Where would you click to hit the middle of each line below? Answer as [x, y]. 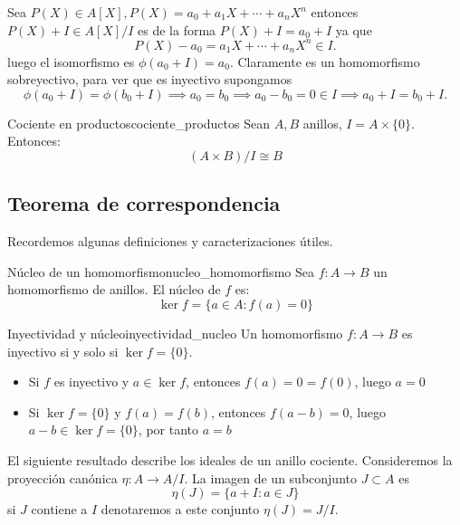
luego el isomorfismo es [71, 61]
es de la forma [177, 29]
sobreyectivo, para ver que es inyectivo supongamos [150, 79]
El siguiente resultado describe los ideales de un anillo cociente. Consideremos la [230, 460]
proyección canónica [62, 477]
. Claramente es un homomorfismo [325, 61]
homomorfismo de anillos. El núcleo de [114, 289]
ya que [354, 29]
